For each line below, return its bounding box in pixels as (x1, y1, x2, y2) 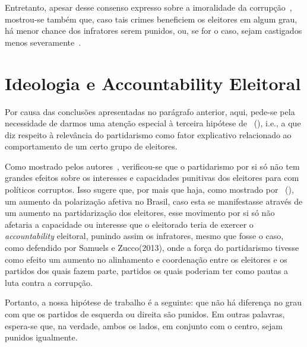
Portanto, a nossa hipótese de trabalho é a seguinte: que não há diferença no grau (5, 296, 302, 308)
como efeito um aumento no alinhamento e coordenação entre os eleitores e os (5, 253, 287, 265)
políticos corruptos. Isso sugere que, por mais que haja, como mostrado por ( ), (5, 183, 294, 196)
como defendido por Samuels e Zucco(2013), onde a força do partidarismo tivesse (5, 241, 299, 254)
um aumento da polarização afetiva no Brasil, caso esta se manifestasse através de (5, 195, 303, 207)
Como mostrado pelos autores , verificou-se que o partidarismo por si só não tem (5, 160, 300, 172)
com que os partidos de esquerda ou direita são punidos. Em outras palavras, (5, 308, 285, 320)
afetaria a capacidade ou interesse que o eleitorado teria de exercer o (5, 218, 254, 230)
